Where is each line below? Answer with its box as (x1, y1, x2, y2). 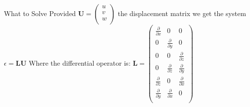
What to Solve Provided (4, 8, 76, 18)
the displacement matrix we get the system (117, 8, 246, 18)
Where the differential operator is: (29, 58, 131, 68)
